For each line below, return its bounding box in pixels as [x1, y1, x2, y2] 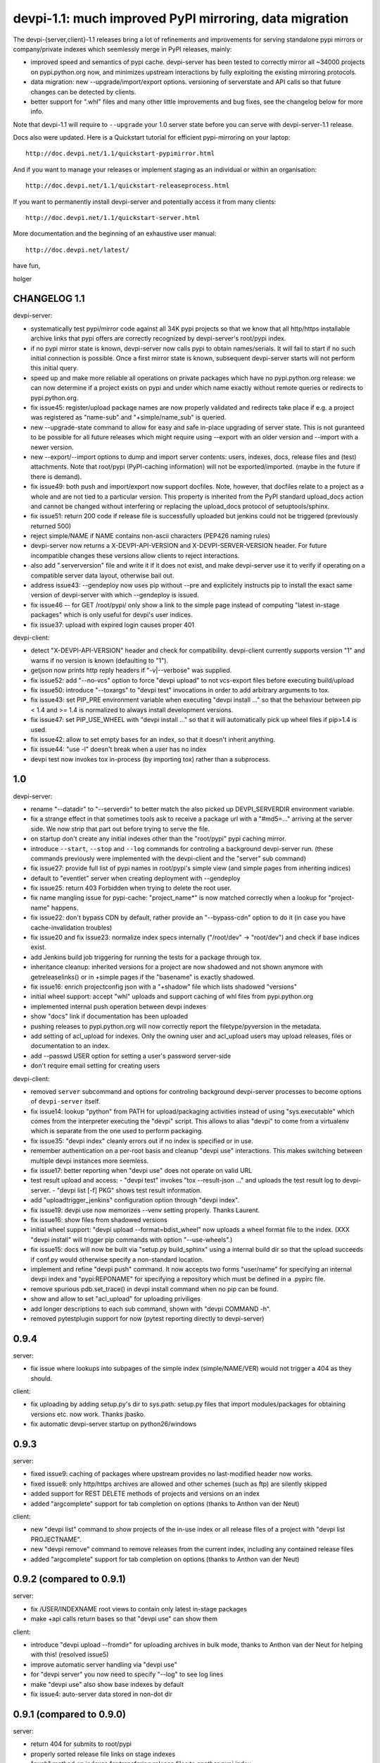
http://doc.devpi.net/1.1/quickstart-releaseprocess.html [25, 182, 230, 190]
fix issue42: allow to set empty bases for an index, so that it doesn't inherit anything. [30, 735, 276, 743]
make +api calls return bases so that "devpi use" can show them [30, 1615, 218, 1623]
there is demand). [30, 472, 82, 481]
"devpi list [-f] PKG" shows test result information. [56, 1185, 202, 1195]
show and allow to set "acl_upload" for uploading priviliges [30, 1295, 201, 1303]
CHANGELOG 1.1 [13, 293, 85, 305]
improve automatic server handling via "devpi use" [30, 1660, 177, 1669]
